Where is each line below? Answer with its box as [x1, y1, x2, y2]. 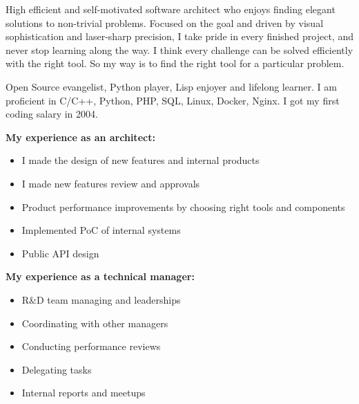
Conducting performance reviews [21, 339, 161, 353]
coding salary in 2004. [6, 107, 98, 121]
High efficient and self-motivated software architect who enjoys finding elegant [6, 2, 336, 16]
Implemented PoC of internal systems [21, 223, 181, 237]
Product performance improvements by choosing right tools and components [21, 199, 345, 214]
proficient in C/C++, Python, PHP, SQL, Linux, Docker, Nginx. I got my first [6, 93, 340, 107]
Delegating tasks [21, 362, 92, 376]
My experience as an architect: [6, 129, 155, 144]
